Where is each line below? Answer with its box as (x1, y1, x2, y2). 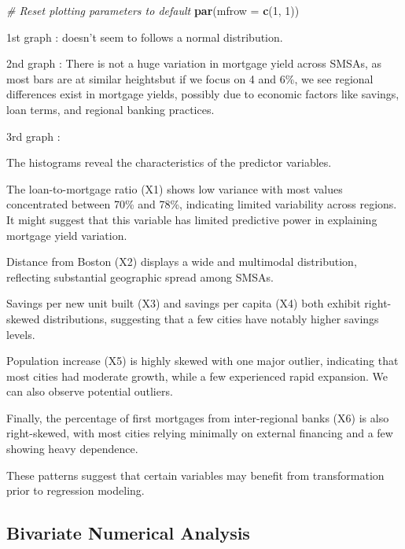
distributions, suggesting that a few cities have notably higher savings (43, 310, 379, 326)
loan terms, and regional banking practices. (6, 101, 215, 117)
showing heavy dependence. (6, 440, 138, 457)
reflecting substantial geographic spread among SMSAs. (6, 268, 274, 285)
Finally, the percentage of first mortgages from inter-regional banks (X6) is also (6, 409, 389, 426)
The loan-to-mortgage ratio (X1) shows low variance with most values (6, 180, 343, 197)
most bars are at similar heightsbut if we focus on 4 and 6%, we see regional (6, 70, 374, 87)
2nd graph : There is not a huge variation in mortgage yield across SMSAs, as (6, 55, 381, 72)
